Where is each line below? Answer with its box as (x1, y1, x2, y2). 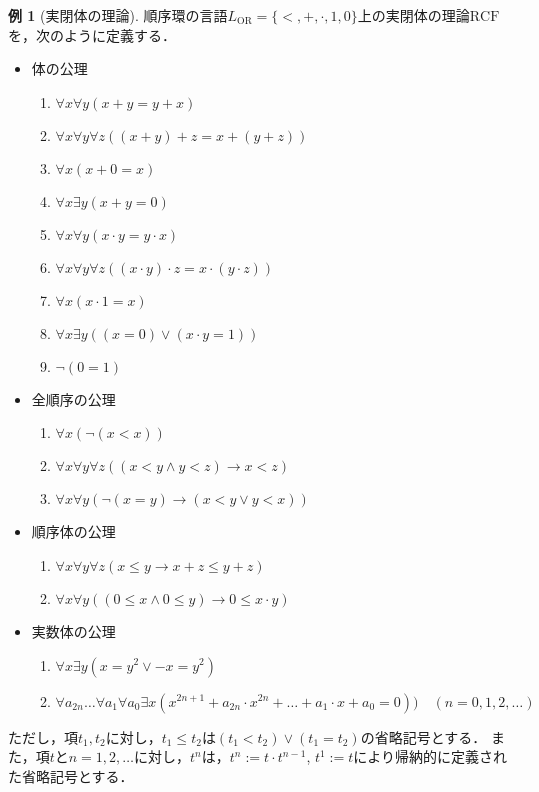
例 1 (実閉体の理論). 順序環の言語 (8, 5, 228, 25)
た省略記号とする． (8, 765, 134, 786)
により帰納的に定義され (353, 746, 508, 767)
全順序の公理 (31, 388, 116, 409)
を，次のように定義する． (8, 24, 176, 45)
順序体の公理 (31, 521, 116, 542)
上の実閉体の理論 (357, 5, 470, 25)
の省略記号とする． (360, 726, 487, 747)
